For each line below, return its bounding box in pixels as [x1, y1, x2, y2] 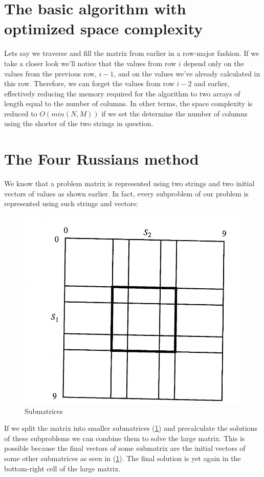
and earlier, [194, 78, 230, 89]
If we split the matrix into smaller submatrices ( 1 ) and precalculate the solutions [4, 423, 257, 433]
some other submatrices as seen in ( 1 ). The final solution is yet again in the [4, 453, 241, 464]
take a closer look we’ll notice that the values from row [4, 57, 177, 68]
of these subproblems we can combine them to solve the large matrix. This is [4, 432, 245, 443]
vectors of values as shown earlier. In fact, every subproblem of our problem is [4, 188, 249, 198]
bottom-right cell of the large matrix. [4, 463, 121, 473]
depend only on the [183, 57, 244, 68]
